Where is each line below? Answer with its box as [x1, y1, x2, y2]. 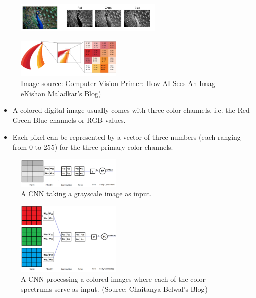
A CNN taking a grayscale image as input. [21, 188, 152, 199]
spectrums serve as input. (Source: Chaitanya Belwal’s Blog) [21, 283, 208, 294]
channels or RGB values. [49, 114, 126, 125]
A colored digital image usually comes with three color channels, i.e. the [12, 105, 235, 115]
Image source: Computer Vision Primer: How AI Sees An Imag [21, 78, 215, 88]
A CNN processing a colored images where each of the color [21, 274, 206, 284]
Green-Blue [12, 114, 47, 125]
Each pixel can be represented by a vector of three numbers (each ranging [12, 132, 241, 142]
